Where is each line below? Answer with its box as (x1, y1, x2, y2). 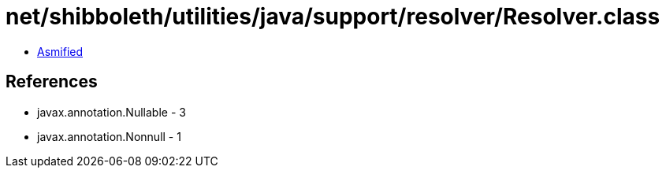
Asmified (37, 44, 84, 58)
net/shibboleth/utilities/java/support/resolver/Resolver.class (6, 3, 660, 30)
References (6, 72, 98, 92)
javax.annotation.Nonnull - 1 (37, 129, 181, 143)
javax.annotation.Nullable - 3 (37, 105, 186, 119)
